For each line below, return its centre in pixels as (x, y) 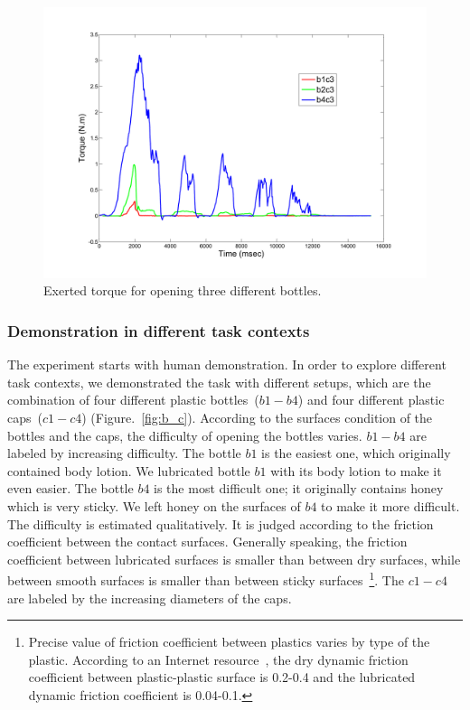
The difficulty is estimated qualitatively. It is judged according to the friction (221, 523)
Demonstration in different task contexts (159, 330)
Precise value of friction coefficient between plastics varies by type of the (229, 642)
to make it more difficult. (390, 505)
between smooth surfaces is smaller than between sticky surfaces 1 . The (206, 579)
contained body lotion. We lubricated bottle (129, 470)
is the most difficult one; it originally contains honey (299, 488)
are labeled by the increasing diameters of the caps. (150, 598)
